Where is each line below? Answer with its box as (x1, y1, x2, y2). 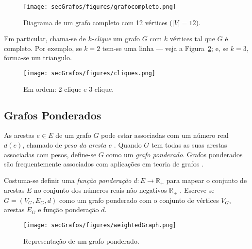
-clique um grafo (91, 33, 140, 44)
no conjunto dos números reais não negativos (34, 185, 167, 195)
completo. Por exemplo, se (4, 43, 82, 53)
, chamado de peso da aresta (22, 140, 106, 150)
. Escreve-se (180, 185, 215, 195)
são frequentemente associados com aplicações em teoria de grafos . (4, 159, 203, 169)
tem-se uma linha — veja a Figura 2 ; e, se (102, 43, 229, 53)
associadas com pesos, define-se (4, 149, 97, 159)
